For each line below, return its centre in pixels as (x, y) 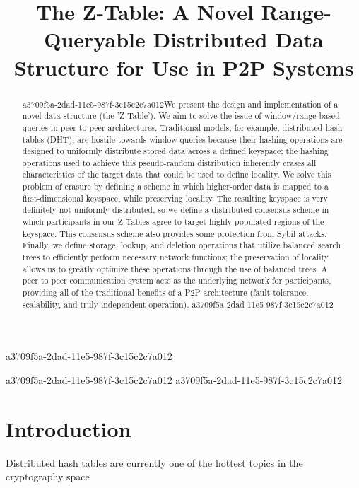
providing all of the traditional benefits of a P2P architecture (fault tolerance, (165, 292)
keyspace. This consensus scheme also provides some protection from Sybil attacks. (175, 233)
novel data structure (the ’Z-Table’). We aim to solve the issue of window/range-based (181, 116)
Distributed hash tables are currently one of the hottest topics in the (154, 462)
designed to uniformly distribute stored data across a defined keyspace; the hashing (175, 151)
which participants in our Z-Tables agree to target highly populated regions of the (173, 222)
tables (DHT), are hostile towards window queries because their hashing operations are (182, 139)
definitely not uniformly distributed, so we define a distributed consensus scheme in (176, 210)
